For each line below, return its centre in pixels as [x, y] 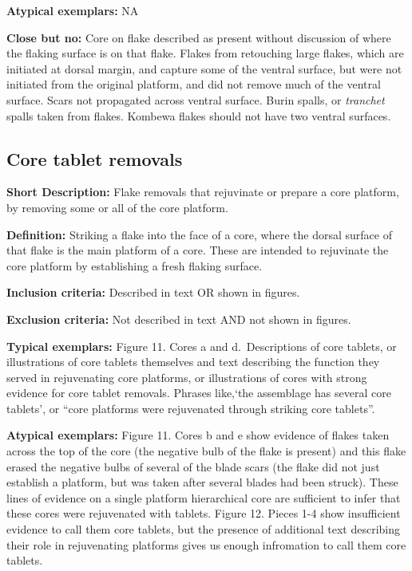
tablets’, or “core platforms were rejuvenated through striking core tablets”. [191, 408]
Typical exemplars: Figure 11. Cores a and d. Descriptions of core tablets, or [202, 346]
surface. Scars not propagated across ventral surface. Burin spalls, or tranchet [196, 99]
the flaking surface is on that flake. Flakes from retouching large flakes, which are [205, 53]
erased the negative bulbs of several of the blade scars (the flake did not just [193, 466]
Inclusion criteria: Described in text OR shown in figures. [153, 292]
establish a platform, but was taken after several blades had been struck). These [202, 482]
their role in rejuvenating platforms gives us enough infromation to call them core [206, 544]
